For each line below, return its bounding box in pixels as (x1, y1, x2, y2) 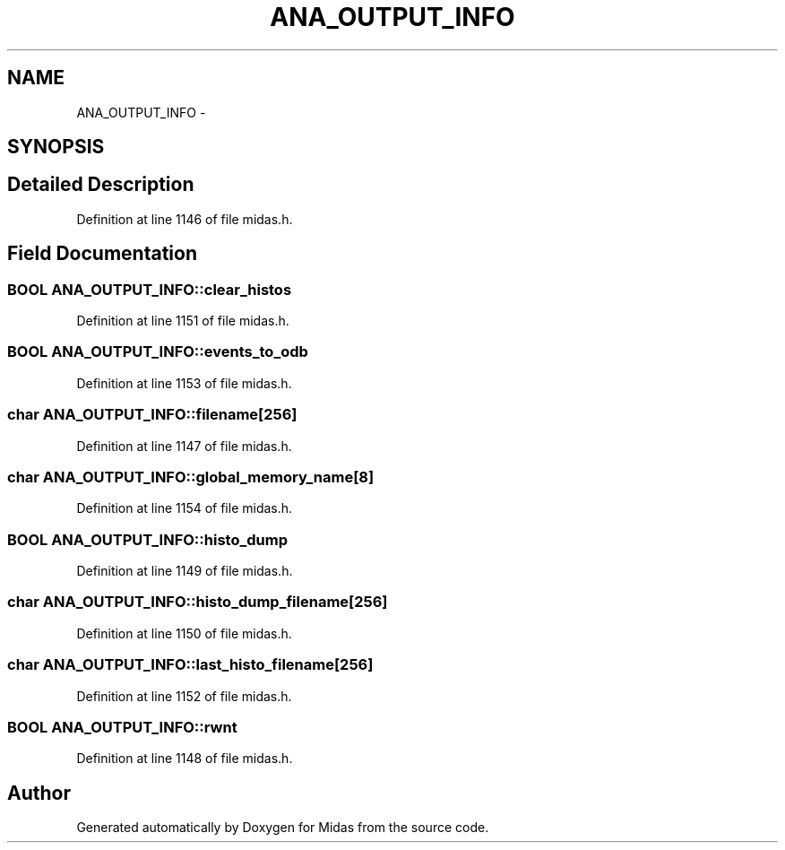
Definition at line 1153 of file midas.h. (76, 375, 292, 391)
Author (7, 781, 71, 804)
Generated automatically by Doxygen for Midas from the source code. (76, 820, 489, 836)
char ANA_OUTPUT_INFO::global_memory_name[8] (7, 467, 375, 486)
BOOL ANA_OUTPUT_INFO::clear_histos (7, 280, 292, 299)
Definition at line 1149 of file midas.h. (76, 563, 293, 579)
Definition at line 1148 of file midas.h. (76, 750, 293, 767)
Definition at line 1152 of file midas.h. (76, 688, 292, 704)
